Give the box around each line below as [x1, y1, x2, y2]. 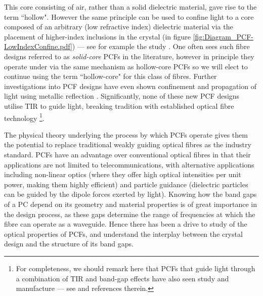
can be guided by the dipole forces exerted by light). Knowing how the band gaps [4, 189, 257, 199]
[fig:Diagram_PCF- [193, 31, 253, 41]
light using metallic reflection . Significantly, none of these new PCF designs [4, 91, 240, 101]
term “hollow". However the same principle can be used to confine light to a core [4, 11, 254, 22]
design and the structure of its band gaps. [4, 238, 134, 249]
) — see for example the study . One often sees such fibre [72, 41, 250, 52]
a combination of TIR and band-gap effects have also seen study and [16, 273, 229, 283]
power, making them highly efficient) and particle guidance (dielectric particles [4, 179, 248, 189]
